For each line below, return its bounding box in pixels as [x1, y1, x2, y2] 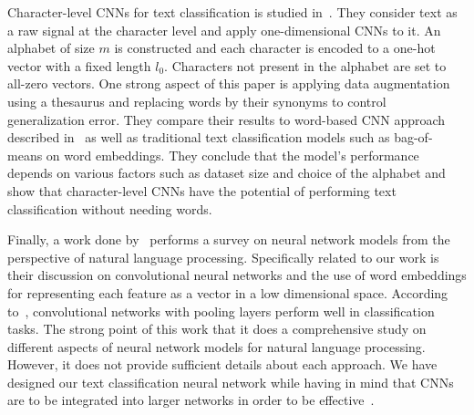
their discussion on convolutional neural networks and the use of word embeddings [7, 265, 467, 285]
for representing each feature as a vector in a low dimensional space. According [7, 283, 448, 302]
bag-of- [394, 128, 433, 147]
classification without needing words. [7, 199, 212, 218]
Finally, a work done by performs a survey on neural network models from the [7, 230, 450, 249]
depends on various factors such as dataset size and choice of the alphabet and [7, 163, 446, 182]
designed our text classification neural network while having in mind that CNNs [7, 372, 454, 391]
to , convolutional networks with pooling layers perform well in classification [7, 301, 435, 320]
